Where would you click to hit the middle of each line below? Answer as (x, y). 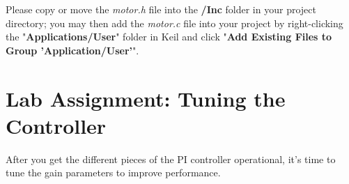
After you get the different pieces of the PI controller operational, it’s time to (171, 159)
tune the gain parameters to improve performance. (113, 172)
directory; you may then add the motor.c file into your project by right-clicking (174, 23)
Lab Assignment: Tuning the (146, 98)
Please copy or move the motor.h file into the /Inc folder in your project (161, 9)
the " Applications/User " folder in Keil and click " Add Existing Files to (169, 37)
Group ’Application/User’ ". (72, 50)
